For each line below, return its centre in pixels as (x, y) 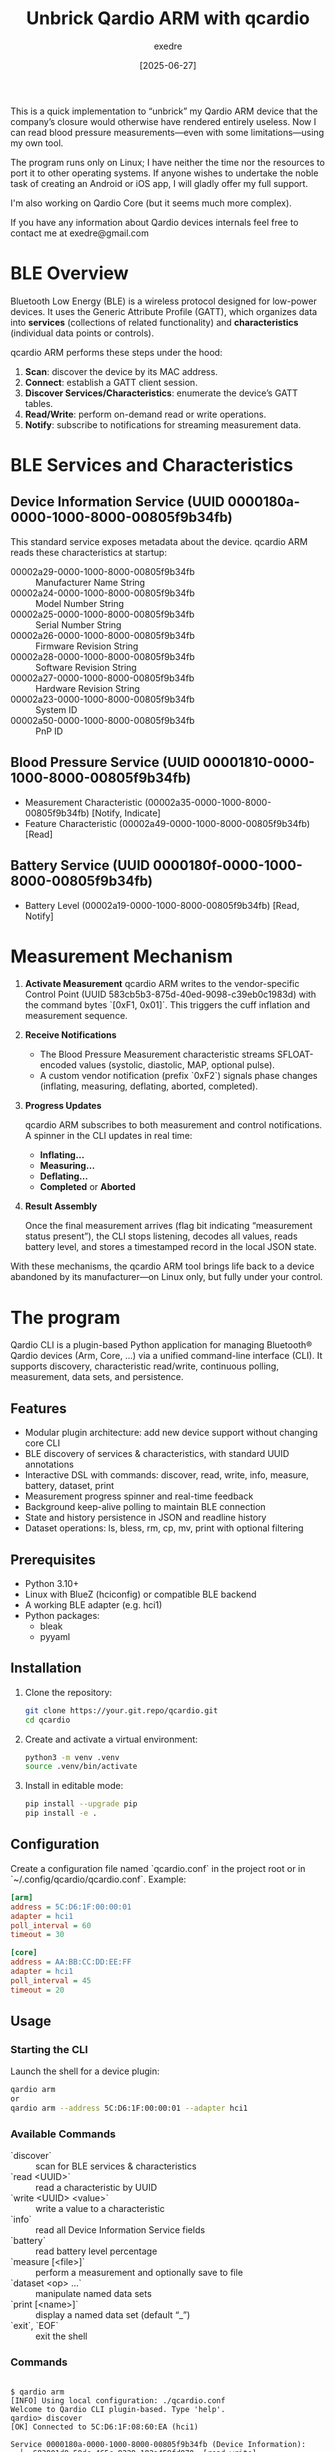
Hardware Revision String (87, 688)
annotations (49, 1464)
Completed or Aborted (87, 1187)
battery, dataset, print (69, 1486)
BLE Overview (69, 273)
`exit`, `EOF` (34, 2326)
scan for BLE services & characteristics (116, 2166)
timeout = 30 (37, 1935)
